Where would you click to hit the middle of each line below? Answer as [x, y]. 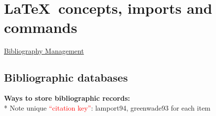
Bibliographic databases [66, 77]
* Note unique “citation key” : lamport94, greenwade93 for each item [107, 107]
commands [41, 27]
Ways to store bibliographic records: [67, 98]
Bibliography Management [44, 51]
